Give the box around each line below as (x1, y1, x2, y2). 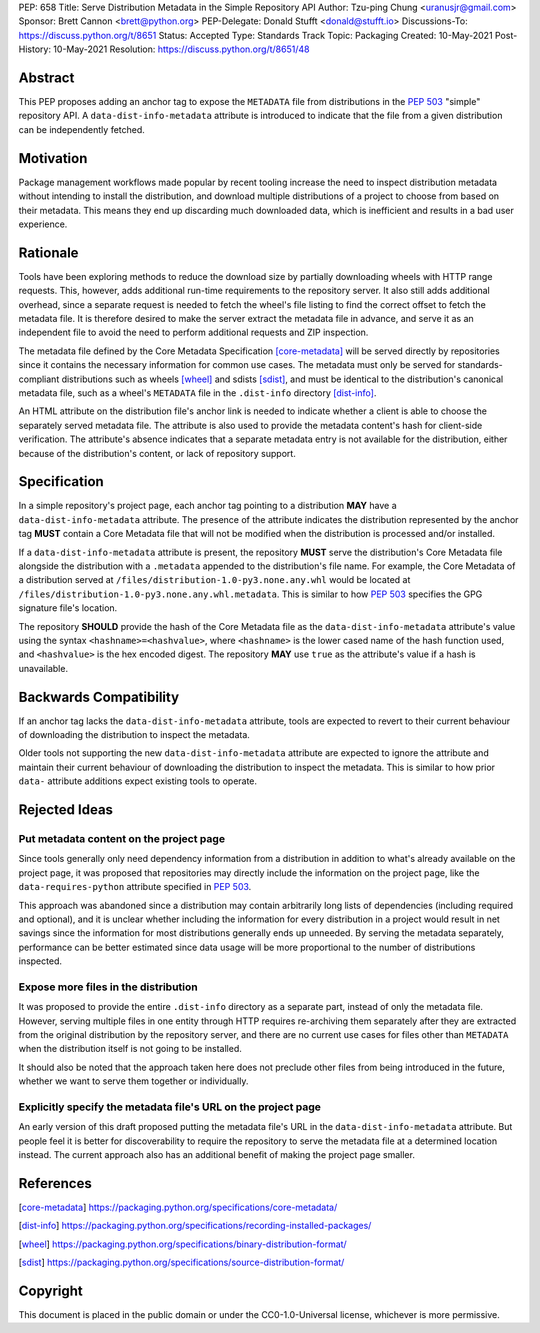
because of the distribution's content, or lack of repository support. (18, 447, 297, 459)
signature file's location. (18, 602, 118, 614)
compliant (18, 373, 60, 385)
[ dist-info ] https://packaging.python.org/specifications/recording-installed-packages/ (18, 1220, 372, 1232)
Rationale (18, 244, 79, 261)
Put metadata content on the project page (18, 831, 225, 845)
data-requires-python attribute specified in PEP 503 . (18, 881, 252, 893)
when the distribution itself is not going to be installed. (18, 1043, 242, 1055)
